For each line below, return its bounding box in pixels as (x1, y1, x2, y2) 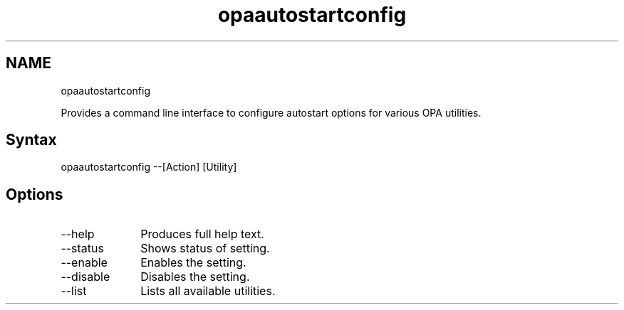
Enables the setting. (140, 255, 246, 270)
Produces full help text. (140, 227, 264, 242)
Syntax (6, 131, 57, 149)
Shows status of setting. (140, 241, 270, 256)
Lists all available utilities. (140, 284, 276, 299)
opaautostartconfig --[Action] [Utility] (61, 161, 237, 173)
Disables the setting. (140, 269, 250, 284)
